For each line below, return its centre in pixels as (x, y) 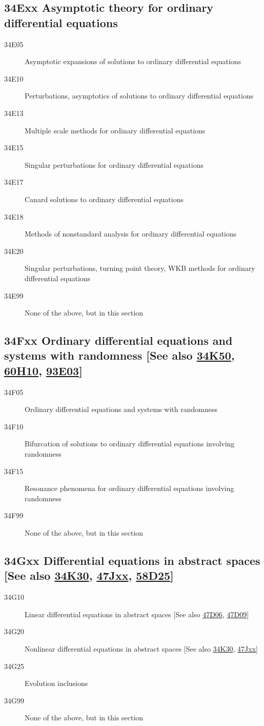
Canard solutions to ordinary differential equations (104, 199)
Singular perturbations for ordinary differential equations (114, 164)
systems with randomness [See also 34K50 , (119, 355)
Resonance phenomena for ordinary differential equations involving (129, 488)
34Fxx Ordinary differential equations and (118, 340)
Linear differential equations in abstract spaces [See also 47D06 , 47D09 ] (137, 614)
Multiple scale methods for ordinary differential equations (115, 130)
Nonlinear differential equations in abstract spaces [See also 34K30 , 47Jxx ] (141, 648)
